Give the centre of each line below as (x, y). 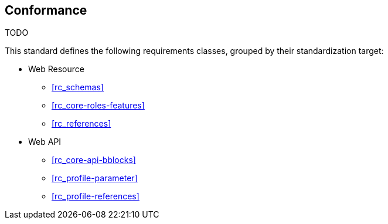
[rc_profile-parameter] (95, 178)
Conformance (46, 10)
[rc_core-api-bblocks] (94, 160)
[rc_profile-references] (96, 196)
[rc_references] (81, 124)
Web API (45, 142)
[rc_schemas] (78, 87)
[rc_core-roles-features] (98, 106)
